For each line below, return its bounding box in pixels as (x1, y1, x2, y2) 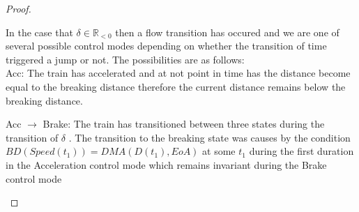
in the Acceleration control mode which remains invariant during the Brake (6, 157, 327, 172)
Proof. (6, 1, 31, 15)
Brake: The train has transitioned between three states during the (43, 116, 325, 131)
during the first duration (249, 144, 354, 158)
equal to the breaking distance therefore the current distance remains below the (6, 79, 346, 93)
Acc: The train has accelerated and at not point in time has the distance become (6, 66, 351, 80)
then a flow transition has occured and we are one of (115, 24, 339, 39)
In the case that (6, 24, 73, 39)
